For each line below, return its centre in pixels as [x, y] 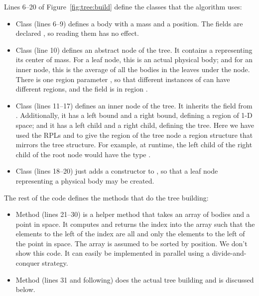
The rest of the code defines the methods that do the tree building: [106, 197]
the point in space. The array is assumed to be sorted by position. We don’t [131, 243]
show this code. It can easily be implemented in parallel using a [113, 253]
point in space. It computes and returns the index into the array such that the [135, 224]
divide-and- [229, 253]
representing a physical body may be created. [85, 180]
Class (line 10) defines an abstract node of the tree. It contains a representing [134, 49]
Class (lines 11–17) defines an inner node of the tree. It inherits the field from [134, 105]
